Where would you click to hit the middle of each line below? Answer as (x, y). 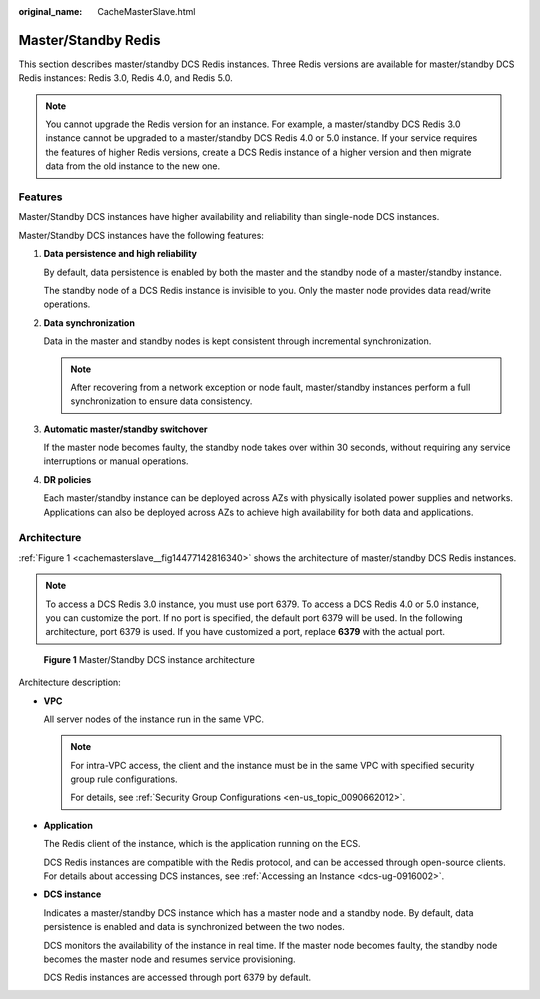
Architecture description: (70, 682)
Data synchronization (89, 322)
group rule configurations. (124, 779)
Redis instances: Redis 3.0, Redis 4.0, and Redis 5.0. (126, 78)
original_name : (50, 11)
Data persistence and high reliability (120, 254)
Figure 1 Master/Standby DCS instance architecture (149, 659)
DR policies (67, 479)
